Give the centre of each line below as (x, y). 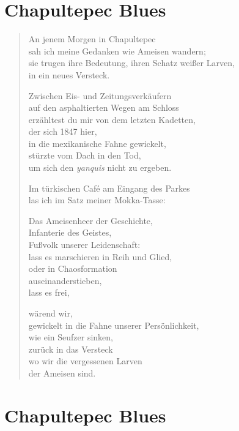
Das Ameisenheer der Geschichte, (90, 220)
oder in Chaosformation (73, 268)
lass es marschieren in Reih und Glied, (100, 256)
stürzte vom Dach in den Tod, (85, 155)
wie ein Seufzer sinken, (71, 337)
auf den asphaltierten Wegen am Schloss (104, 107)
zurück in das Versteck (71, 349)
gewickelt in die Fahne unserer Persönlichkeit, (114, 325)
